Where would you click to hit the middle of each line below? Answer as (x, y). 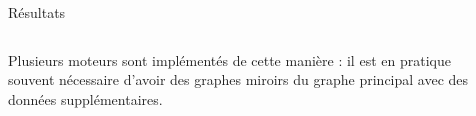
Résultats (37, 12)
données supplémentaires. (85, 98)
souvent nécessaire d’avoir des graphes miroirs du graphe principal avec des (238, 79)
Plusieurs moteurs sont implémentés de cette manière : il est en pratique (229, 59)
